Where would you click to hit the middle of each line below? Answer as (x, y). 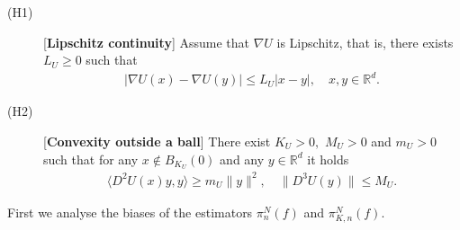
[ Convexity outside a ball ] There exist (157, 141)
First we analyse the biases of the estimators (130, 212)
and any (242, 159)
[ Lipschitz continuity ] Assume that (146, 42)
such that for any (91, 159)
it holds (328, 159)
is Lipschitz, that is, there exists (365, 42)
